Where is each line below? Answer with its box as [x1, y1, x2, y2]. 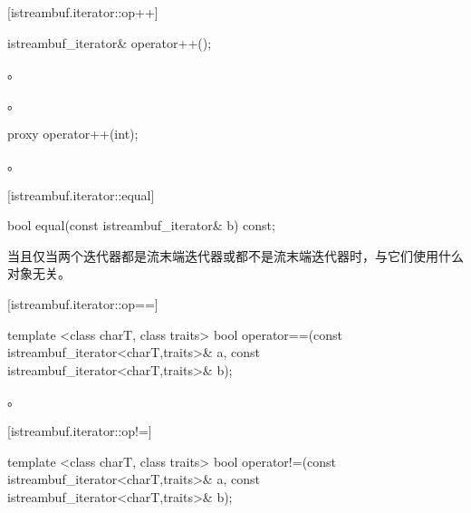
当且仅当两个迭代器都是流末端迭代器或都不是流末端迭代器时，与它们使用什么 [7, 246, 464, 265]
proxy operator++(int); [7, 124, 139, 143]
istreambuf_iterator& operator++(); [7, 33, 212, 52]
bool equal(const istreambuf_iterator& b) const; [7, 216, 275, 235]
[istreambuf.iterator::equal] [7, 185, 155, 204]
